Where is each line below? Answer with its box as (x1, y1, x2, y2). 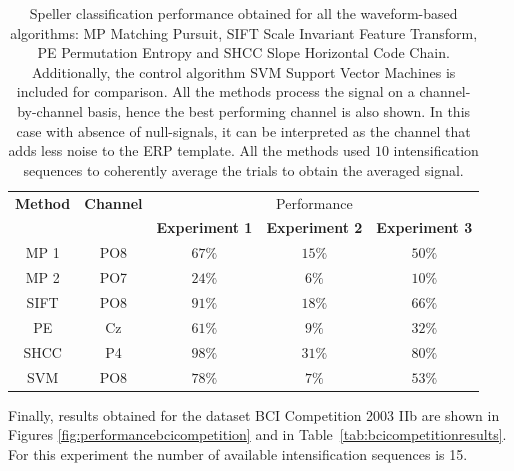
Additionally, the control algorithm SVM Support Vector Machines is (31, 61, 456, 82)
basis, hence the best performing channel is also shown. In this (87, 100, 471, 121)
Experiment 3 (376, 217, 473, 238)
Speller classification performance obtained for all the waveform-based (29, 3, 458, 23)
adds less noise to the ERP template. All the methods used (8, 140, 371, 161)
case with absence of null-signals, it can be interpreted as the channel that (16, 120, 471, 141)
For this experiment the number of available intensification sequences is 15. (8, 443, 468, 464)
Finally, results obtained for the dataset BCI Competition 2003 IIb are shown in (8, 404, 500, 425)
